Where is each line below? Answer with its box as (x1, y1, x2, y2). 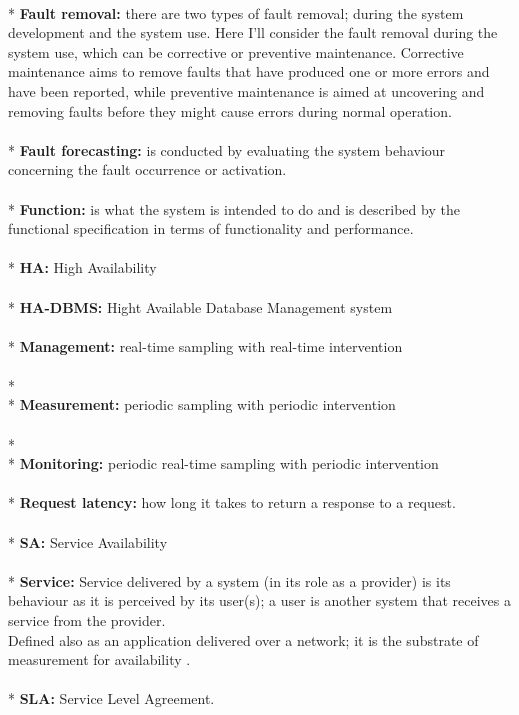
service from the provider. (8, 610, 166, 630)
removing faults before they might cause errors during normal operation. (8, 100, 452, 121)
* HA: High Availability (8, 257, 157, 278)
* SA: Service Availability (8, 531, 168, 552)
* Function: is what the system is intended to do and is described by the (8, 198, 460, 219)
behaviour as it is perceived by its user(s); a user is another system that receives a (8, 590, 511, 611)
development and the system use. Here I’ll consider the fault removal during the (8, 22, 498, 43)
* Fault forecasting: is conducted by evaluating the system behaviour (8, 139, 446, 160)
